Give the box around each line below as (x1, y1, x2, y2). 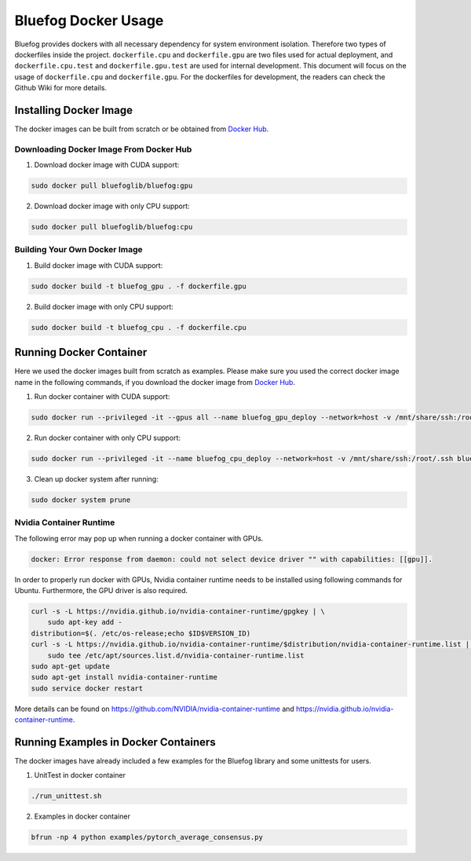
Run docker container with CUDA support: (34, 392, 170, 401)
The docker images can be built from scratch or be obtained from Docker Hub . (14, 124, 269, 134)
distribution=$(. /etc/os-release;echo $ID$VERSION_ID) (31, 628, 251, 638)
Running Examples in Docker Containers (14, 735, 216, 749)
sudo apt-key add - (47, 617, 123, 627)
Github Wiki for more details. (14, 83, 108, 93)
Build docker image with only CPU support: (34, 302, 174, 311)
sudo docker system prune (31, 496, 131, 504)
